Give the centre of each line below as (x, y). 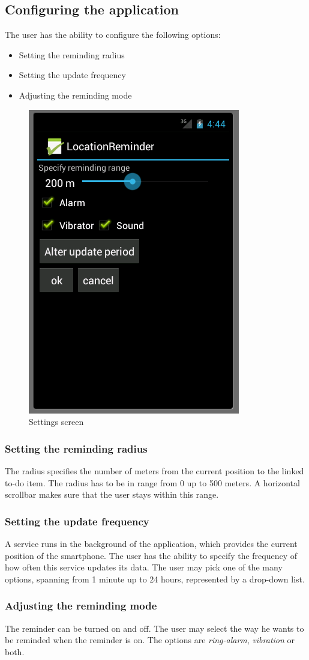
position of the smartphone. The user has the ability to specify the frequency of (151, 555)
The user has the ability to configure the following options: (113, 35)
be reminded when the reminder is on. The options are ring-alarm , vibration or (150, 640)
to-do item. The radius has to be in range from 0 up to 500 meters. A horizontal (152, 482)
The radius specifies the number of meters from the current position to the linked (154, 470)
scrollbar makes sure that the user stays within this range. (112, 494)
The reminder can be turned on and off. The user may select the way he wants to (154, 628)
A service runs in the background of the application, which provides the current (151, 543)
